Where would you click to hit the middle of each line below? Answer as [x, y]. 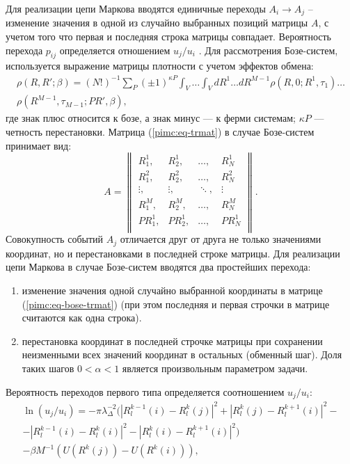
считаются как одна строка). [82, 318]
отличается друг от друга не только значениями [221, 239]
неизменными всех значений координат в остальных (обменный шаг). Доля [182, 354]
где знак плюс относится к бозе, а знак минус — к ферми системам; [151, 118]
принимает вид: [39, 145]
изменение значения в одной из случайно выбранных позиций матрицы [157, 23]
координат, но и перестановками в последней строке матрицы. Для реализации [173, 253]
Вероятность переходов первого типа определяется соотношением [145, 391]
